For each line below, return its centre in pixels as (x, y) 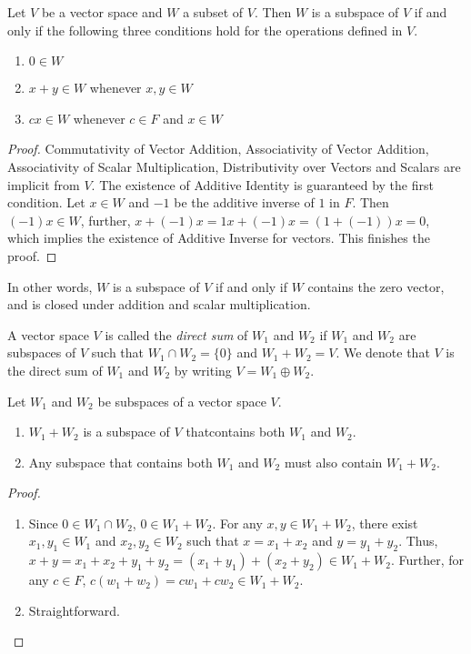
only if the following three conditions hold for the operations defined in (205, 30)
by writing (203, 370)
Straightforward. (74, 610)
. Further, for (427, 560)
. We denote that (383, 352)
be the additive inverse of (244, 202)
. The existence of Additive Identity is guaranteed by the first (262, 184)
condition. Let (46, 202)
